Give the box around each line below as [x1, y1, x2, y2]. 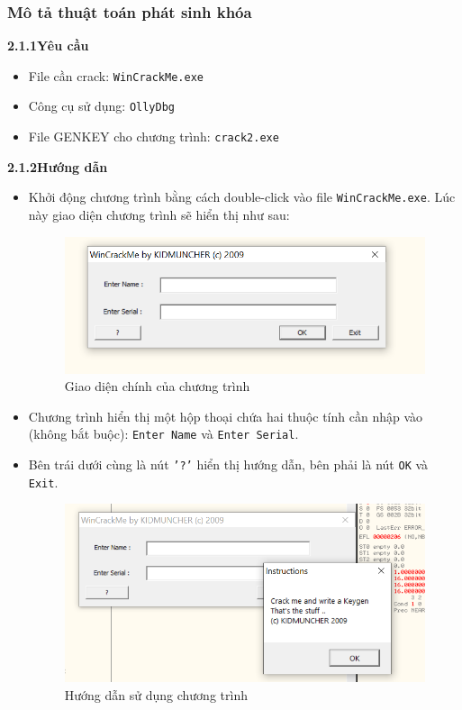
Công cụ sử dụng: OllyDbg [28, 96, 176, 115]
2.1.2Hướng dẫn [7, 157, 108, 176]
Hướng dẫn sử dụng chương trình [64, 685, 248, 704]
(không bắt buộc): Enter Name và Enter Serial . [28, 424, 299, 443]
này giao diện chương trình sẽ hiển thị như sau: [28, 205, 290, 224]
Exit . [28, 472, 59, 491]
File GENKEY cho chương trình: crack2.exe [28, 127, 279, 146]
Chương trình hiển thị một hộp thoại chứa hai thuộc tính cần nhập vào [28, 406, 423, 425]
